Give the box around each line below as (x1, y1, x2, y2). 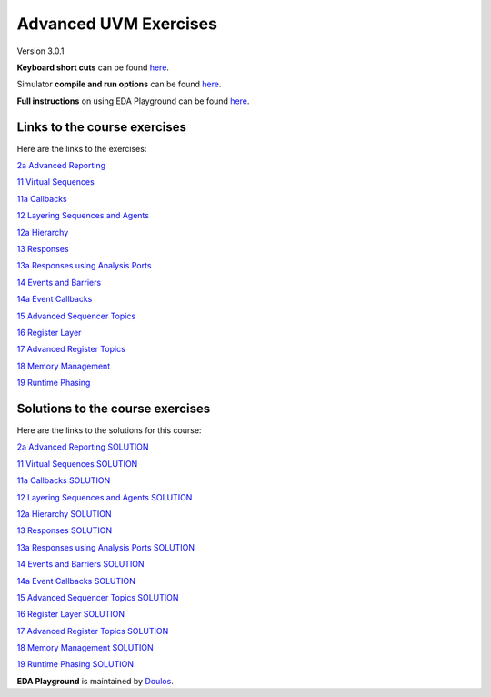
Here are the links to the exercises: (16, 143, 147, 154)
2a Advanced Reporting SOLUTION (16, 441, 149, 452)
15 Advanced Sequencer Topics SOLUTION (16, 591, 179, 602)
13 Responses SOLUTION (16, 525, 113, 536)
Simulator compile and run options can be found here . (16, 78, 222, 90)
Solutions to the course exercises (16, 400, 211, 416)
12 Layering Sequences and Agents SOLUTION (16, 491, 193, 502)
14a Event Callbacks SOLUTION (16, 575, 136, 586)
